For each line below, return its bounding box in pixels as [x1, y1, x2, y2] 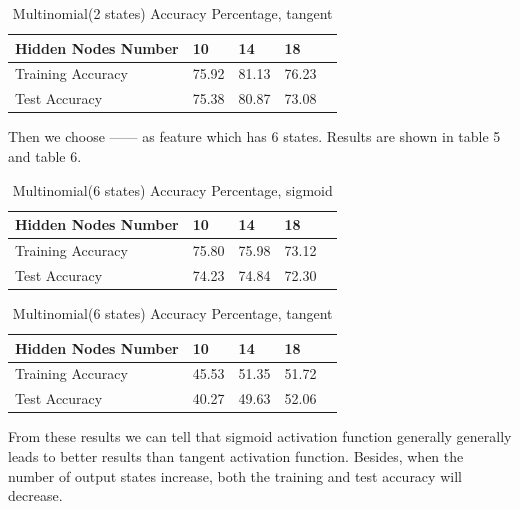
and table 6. [8, 145, 82, 166]
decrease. [8, 485, 63, 506]
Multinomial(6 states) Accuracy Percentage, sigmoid [12, 179, 333, 200]
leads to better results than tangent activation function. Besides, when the [8, 445, 464, 466]
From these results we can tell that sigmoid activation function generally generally [8, 426, 512, 447]
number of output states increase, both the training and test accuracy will [8, 465, 462, 486]
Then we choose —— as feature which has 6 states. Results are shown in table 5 [8, 126, 501, 147]
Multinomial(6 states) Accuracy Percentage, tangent [12, 302, 333, 323]
